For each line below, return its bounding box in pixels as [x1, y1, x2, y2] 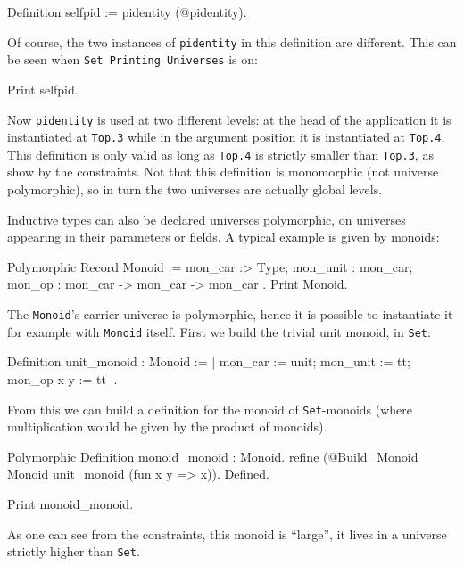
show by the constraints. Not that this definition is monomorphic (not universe [7, 162, 439, 181]
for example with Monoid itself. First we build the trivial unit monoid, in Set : [7, 322, 431, 340]
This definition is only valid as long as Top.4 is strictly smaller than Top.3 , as [7, 144, 434, 163]
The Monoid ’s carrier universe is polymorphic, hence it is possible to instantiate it [7, 305, 453, 324]
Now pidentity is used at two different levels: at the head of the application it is [7, 110, 452, 128]
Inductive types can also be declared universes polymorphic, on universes [7, 209, 406, 228]
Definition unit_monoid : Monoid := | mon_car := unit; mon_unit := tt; [7, 352, 410, 371]
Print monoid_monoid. [7, 494, 134, 513]
